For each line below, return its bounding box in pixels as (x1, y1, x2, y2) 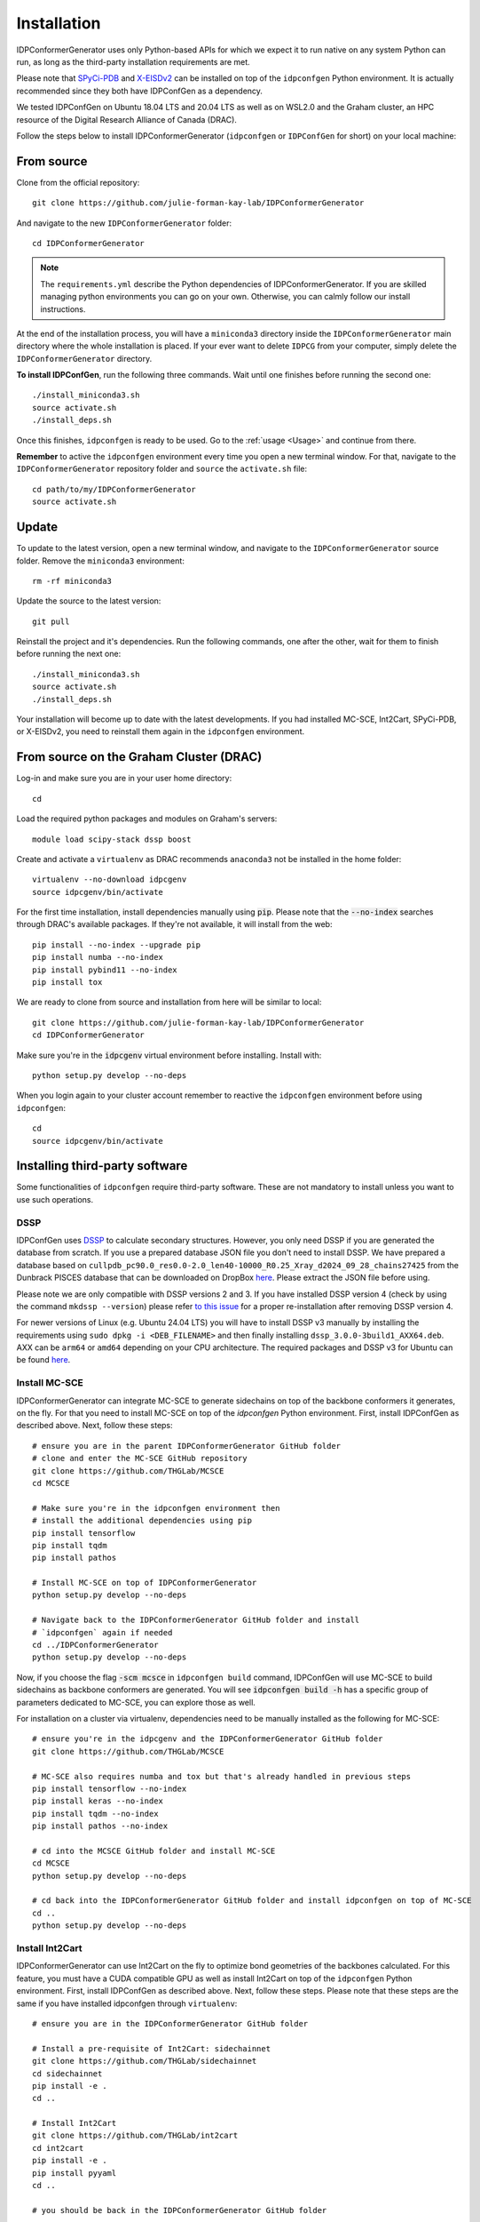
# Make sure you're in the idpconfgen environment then (32, 1503, 280, 1513)
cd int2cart (32, 2143, 84, 2153)
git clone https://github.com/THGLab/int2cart (32, 2130, 239, 2141)
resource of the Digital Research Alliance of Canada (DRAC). (16, 114, 237, 124)
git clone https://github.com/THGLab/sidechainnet (32, 2056, 257, 2066)
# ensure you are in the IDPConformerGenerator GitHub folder (32, 2018, 309, 2028)
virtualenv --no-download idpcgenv (32, 875, 187, 884)
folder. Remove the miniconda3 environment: (16, 555, 185, 566)
